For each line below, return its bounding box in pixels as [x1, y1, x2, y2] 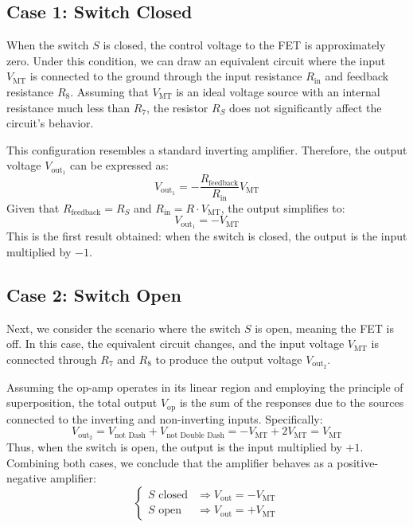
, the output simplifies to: [220, 199, 345, 216]
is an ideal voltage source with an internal [176, 83, 380, 100]
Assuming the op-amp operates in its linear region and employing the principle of [6, 378, 403, 395]
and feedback [325, 68, 389, 84]
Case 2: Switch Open [6, 282, 181, 306]
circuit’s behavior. [6, 115, 94, 131]
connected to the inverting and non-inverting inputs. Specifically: [6, 410, 323, 427]
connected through [6, 350, 97, 367]
